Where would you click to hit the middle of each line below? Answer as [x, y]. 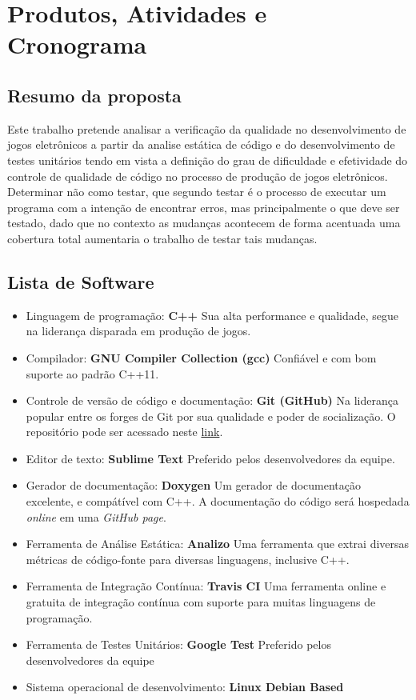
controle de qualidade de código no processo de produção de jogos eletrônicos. [198, 176]
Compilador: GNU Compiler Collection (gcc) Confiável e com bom [201, 357]
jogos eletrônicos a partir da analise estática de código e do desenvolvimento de [201, 144]
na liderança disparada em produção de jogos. [138, 331]
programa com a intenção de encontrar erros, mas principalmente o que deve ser [204, 207]
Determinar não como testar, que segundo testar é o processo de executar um [197, 192]
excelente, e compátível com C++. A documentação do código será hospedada [218, 501]
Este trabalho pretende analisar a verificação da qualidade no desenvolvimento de [207, 128]
